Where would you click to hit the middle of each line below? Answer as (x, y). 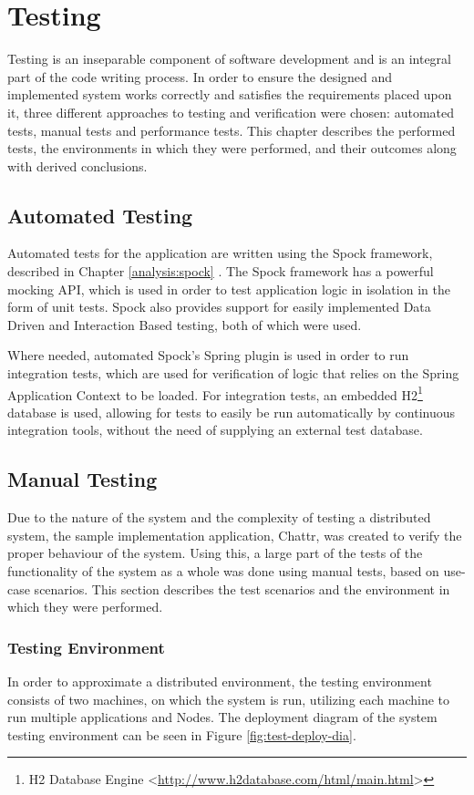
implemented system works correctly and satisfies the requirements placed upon (230, 94)
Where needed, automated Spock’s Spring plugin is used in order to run (208, 355)
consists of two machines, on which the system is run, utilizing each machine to (229, 699)
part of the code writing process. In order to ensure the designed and (200, 76)
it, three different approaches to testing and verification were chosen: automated (231, 112)
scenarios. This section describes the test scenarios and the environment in (242, 589)
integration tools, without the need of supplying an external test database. (215, 430)
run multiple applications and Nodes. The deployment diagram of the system (222, 717)
